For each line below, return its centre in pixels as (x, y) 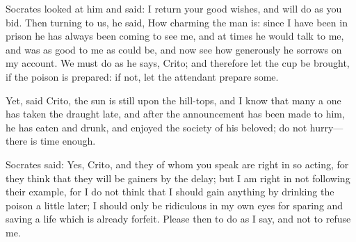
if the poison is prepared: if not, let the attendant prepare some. (142, 76)
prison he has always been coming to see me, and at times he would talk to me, (175, 36)
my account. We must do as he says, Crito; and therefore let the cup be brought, (178, 63)
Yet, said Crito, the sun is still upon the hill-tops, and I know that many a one (173, 100)
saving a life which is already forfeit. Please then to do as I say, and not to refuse (178, 219)
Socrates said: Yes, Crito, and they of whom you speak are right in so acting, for (177, 164)
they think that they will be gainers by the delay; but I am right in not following (178, 178)
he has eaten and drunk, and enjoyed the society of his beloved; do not (156, 127)
